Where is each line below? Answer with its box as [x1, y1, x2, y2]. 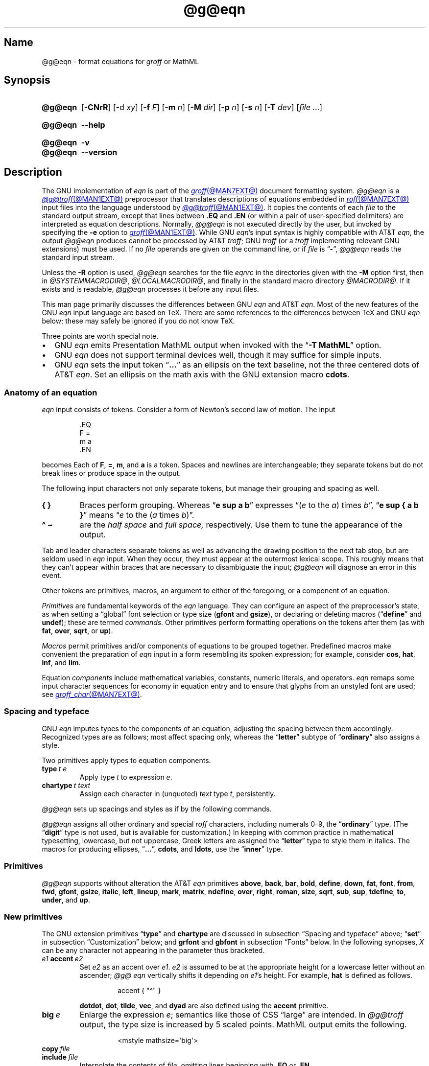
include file [42, 1053, 78, 1062]
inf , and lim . [42, 658, 81, 667]
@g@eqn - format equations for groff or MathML [42, 57, 199, 66]
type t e [42, 764, 67, 773]
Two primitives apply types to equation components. [42, 756, 211, 765]
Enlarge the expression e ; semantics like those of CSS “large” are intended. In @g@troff [79, 1010, 404, 1020]
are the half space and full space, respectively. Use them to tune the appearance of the [79, 520, 403, 530]
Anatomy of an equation [4, 387, 97, 397]
